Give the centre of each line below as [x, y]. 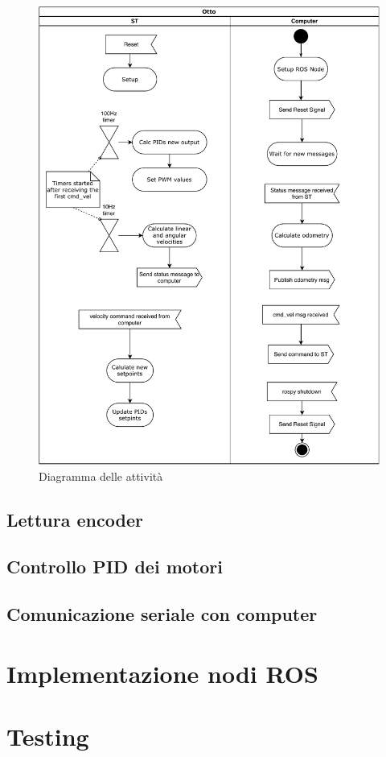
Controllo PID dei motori [115, 567]
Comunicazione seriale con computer [162, 614]
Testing [48, 736]
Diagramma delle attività [101, 476]
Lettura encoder [75, 519]
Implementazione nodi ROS [162, 673]
